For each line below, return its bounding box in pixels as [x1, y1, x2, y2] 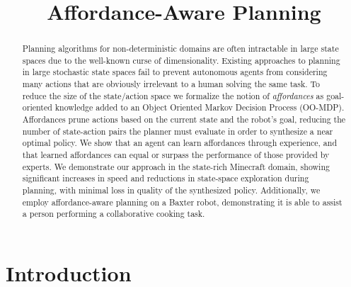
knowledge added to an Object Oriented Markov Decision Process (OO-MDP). [54, 101, 345, 113]
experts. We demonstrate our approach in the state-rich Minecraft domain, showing [22, 160, 330, 172]
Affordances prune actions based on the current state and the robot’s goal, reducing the [22, 113, 346, 125]
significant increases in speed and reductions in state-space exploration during [22, 172, 309, 184]
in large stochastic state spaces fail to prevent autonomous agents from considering [22, 66, 328, 78]
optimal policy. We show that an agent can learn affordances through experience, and [22, 137, 337, 149]
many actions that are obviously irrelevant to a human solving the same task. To [22, 78, 321, 90]
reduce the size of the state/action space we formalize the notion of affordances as [22, 89, 324, 101]
